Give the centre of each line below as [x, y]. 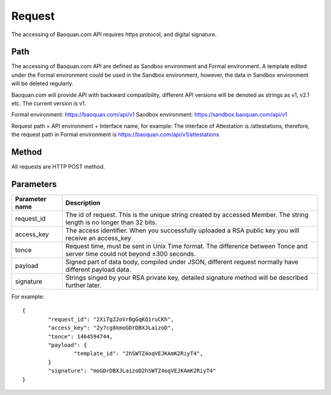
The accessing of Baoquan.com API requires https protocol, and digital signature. [114, 34]
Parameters [34, 184]
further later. [83, 285]
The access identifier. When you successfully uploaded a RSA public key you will [182, 230]
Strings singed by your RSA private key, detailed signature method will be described [187, 278]
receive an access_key [98, 238]
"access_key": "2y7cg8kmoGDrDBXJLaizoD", [111, 328]
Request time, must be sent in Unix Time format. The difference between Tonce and [186, 246]
